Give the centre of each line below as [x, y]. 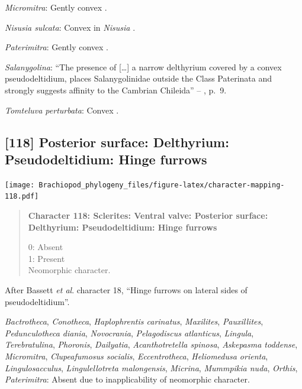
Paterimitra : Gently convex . [57, 47]
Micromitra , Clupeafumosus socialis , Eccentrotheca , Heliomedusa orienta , [136, 356]
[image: [20, 185]
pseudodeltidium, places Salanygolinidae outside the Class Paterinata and [138, 78]
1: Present [46, 258]
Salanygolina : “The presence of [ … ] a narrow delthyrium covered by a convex [143, 67]
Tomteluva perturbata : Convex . [62, 110]
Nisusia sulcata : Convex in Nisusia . [70, 27]
